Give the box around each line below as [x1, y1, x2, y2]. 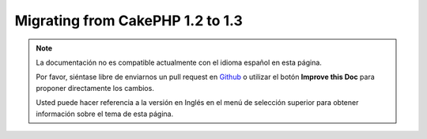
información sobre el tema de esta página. [36, 109, 174, 118]
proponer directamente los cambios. [36, 83, 154, 92]
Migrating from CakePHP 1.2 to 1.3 [14, 12, 243, 29]
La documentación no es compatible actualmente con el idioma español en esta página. [36, 58, 322, 67]
